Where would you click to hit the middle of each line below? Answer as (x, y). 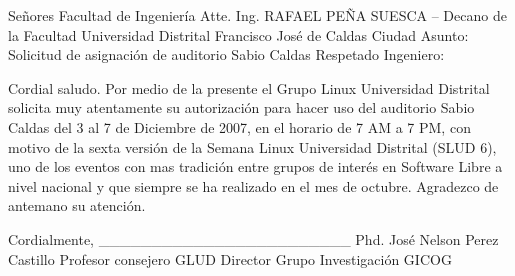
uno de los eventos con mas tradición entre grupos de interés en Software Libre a (255, 166)
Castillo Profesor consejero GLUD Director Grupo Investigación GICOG (230, 258)
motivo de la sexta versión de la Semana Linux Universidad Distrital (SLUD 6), (252, 146)
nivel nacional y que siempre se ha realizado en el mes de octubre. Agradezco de (253, 185)
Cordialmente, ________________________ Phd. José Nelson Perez (253, 238)
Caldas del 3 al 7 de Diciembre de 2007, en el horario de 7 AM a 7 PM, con (239, 126)
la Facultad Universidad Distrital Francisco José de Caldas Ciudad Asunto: (238, 34)
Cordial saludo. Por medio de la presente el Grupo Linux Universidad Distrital (249, 87)
